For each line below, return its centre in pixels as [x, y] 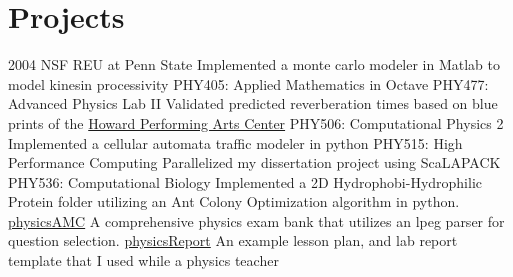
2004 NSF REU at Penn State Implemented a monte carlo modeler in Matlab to [254, 64]
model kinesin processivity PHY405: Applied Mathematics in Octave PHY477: [248, 83]
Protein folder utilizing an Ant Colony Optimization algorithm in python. [234, 201]
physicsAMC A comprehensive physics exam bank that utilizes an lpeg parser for [256, 220]
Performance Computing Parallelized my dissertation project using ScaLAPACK [254, 162]
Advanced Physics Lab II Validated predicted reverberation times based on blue [253, 103]
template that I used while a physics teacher [143, 260]
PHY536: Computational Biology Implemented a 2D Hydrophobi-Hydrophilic [245, 181]
